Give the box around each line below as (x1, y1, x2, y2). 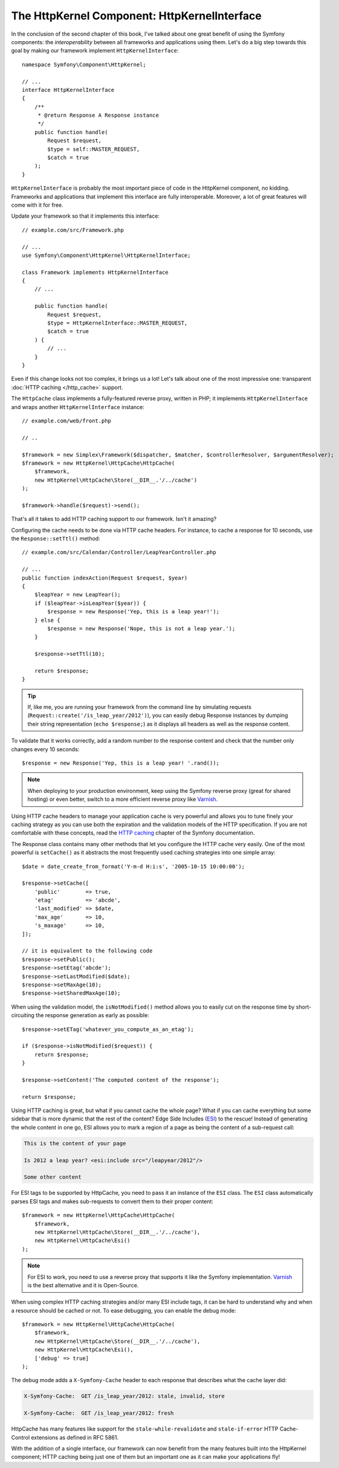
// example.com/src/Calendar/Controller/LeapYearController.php (22, 549, 217, 556)
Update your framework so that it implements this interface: (11, 212, 160, 220)
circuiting (11, 1012, 34, 1019)
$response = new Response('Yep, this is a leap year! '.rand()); (22, 760, 220, 767)
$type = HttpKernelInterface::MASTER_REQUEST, (47, 320, 188, 326)
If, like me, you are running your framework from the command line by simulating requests (27, 703, 252, 711)
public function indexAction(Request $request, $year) (22, 574, 188, 581)
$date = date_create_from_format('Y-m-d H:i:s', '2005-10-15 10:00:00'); (22, 863, 245, 870)
